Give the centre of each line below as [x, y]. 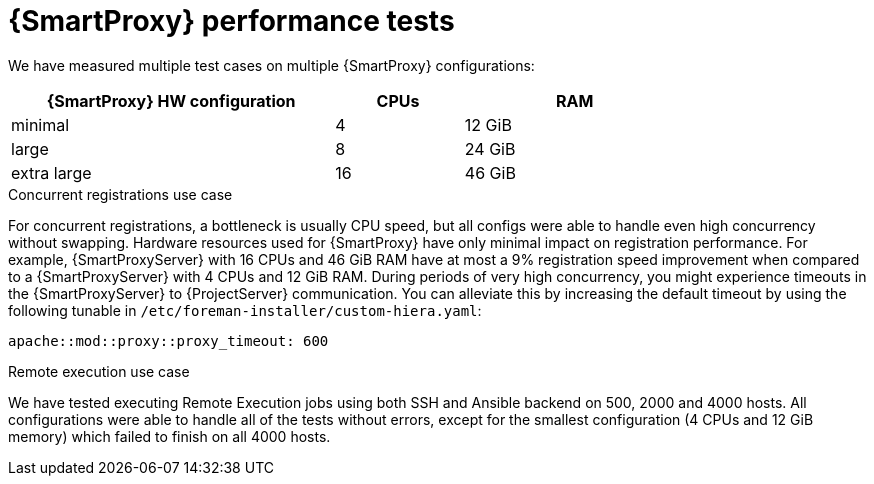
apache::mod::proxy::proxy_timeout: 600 [168, 340]
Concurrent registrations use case [120, 194]
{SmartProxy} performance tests [231, 21]
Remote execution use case [99, 371]
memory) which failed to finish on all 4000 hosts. [169, 436]
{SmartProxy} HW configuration [171, 100]
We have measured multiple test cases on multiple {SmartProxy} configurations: [271, 65]
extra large [51, 172]
